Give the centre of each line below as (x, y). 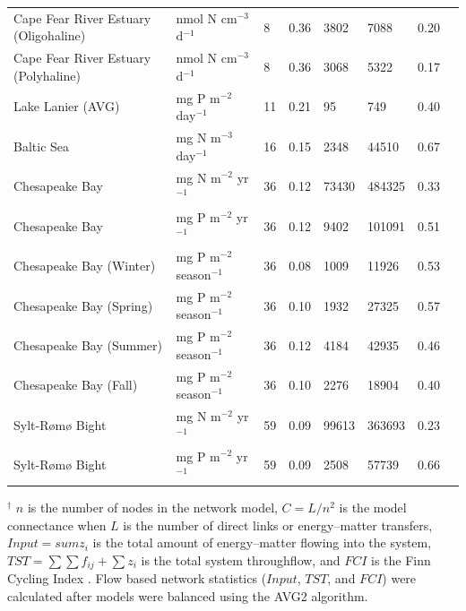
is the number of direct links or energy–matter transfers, (278, 525)
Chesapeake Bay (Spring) (83, 305)
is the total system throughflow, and (241, 560)
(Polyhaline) (47, 75)
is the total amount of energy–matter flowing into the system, (262, 542)
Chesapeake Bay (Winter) (85, 266)
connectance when (57, 525)
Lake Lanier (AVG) (67, 106)
